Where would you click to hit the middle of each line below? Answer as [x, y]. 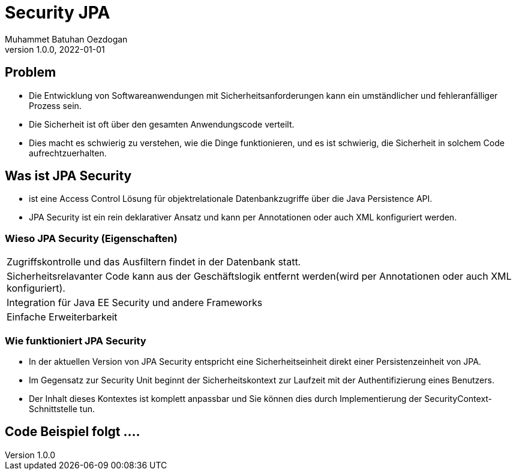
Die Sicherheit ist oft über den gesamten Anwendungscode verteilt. [162, 124]
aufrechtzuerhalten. [68, 153]
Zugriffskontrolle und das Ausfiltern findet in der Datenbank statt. [154, 262]
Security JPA [58, 13]
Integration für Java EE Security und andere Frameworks [135, 303]
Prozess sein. [55, 105]
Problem [31, 72]
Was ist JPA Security [68, 176]
